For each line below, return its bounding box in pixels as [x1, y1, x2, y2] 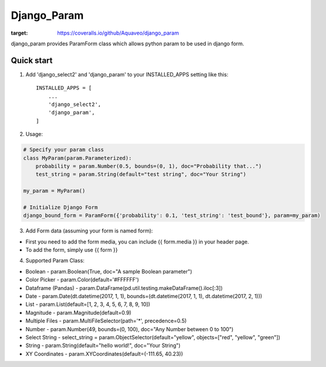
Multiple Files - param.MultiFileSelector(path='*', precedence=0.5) [25, 318, 187, 325]
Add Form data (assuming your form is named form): [25, 227, 153, 235]
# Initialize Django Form [23, 203, 98, 211]
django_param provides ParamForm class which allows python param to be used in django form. [11, 40, 244, 47]
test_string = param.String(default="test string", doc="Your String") [35, 171, 247, 178]
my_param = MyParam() [23, 188, 86, 194]
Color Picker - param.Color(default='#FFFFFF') [25, 276, 139, 283]
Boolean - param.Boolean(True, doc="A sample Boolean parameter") [25, 268, 193, 275]
